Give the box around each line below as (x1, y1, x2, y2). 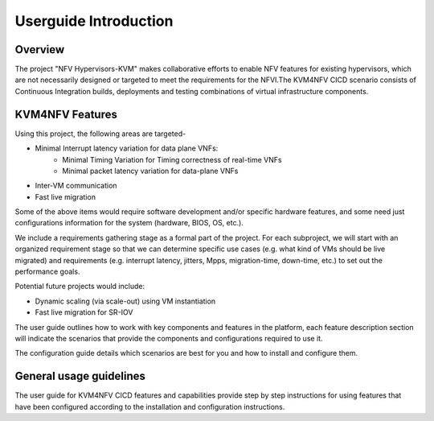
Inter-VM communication (35, 181, 117, 191)
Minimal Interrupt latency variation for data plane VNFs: (35, 143, 219, 153)
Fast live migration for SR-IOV (35, 307, 133, 317)
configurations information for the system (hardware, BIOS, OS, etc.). (14, 218, 244, 228)
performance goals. (14, 266, 80, 277)
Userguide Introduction (14, 12, 174, 30)
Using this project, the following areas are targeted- (14, 129, 186, 138)
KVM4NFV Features (14, 107, 118, 121)
